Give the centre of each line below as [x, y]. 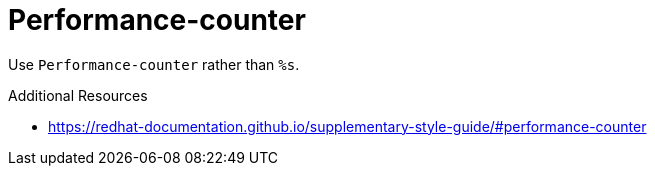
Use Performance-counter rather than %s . [154, 64]
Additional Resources [78, 95]
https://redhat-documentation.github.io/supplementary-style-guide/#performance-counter [347, 126]
